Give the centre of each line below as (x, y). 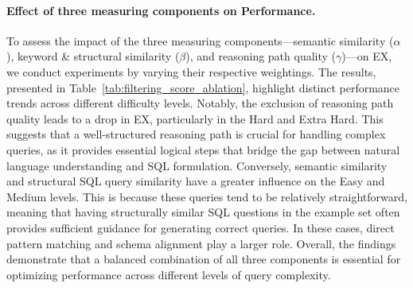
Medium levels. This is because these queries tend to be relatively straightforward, (207, 196)
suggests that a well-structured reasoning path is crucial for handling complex (196, 134)
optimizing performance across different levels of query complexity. (169, 274)
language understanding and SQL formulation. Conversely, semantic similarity (197, 165)
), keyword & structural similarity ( (93, 56)
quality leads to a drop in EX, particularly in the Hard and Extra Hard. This (195, 118)
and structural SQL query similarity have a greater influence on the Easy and (196, 181)
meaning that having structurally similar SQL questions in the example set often (203, 212)
